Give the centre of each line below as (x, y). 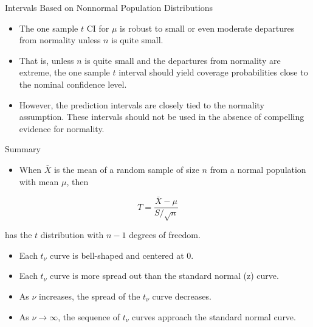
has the (19, 235)
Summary (23, 149)
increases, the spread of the (90, 296)
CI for (98, 28)
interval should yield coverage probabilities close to (213, 72)
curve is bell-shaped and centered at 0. (122, 255)
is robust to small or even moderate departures (207, 28)
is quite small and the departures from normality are (183, 60)
